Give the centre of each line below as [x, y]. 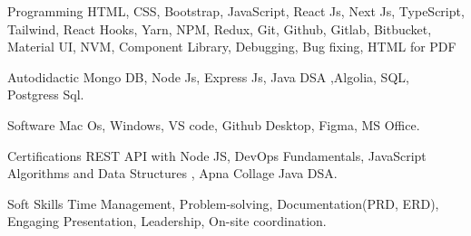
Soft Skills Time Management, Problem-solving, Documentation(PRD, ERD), [223, 203]
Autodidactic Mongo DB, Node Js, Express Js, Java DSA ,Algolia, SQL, [208, 76]
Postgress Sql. [46, 94]
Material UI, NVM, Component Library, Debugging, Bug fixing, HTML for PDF [232, 47]
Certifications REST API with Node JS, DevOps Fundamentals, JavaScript [217, 155]
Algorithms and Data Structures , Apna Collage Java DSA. [172, 173]
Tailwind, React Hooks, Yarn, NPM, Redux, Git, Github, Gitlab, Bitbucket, [220, 28]
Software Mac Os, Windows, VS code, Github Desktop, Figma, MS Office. [214, 124]
